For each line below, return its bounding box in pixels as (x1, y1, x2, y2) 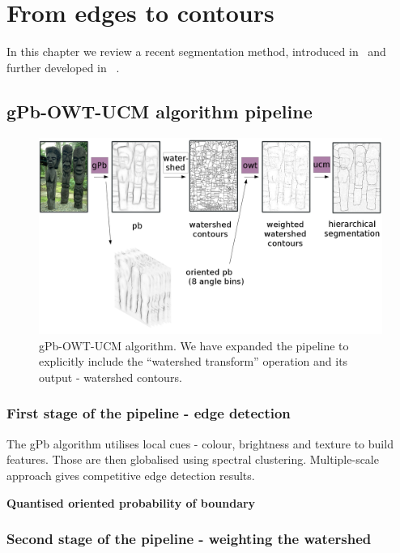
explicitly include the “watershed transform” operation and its (39, 353, 348, 370)
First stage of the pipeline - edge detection (6, 403, 291, 423)
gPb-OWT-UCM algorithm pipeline (6, 98, 313, 123)
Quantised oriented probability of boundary (6, 494, 256, 511)
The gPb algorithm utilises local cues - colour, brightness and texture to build (6, 435, 394, 452)
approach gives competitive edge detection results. (6, 466, 255, 483)
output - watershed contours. (39, 368, 182, 385)
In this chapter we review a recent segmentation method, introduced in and (6, 43, 386, 60)
